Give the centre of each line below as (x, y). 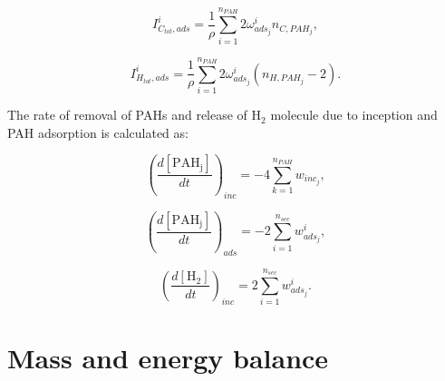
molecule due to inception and (354, 115)
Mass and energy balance (168, 358)
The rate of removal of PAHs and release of (127, 115)
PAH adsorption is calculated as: (98, 132)
